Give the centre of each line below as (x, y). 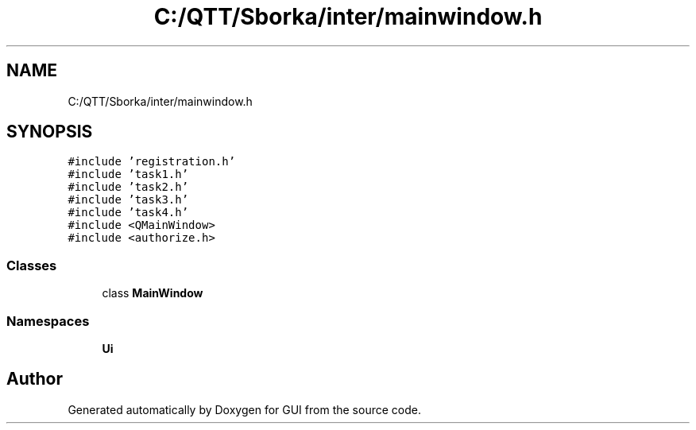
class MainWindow (153, 293)
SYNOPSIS (50, 132)
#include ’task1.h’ (128, 174)
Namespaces (48, 321)
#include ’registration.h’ (152, 162)
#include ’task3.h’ (128, 200)
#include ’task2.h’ (128, 187)
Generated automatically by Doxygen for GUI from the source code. (244, 409)
